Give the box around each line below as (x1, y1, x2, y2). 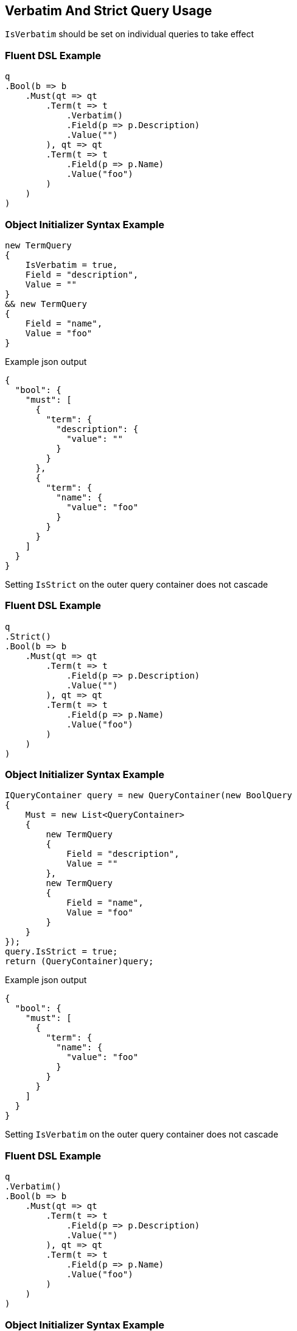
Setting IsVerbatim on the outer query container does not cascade (5, 1129, 279, 1140)
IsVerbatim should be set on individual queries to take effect (5, 29, 254, 40)
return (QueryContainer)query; (5, 956, 154, 967)
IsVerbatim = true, (25, 259, 118, 270)
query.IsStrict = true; (5, 947, 118, 957)
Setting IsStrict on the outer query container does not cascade (5, 579, 268, 590)
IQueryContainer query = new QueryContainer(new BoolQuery (5, 790, 293, 801)
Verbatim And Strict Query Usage (5, 3, 212, 18)
